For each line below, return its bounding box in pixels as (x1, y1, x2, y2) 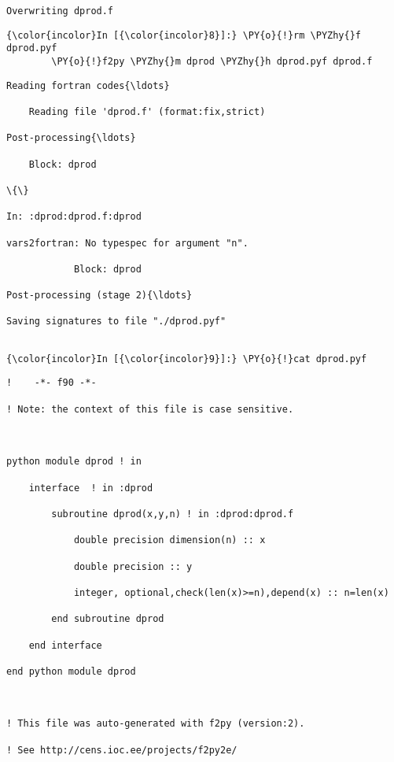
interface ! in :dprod (28, 482, 153, 494)
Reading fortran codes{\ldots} (6, 80, 170, 91)
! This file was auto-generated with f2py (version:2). (6, 718, 305, 730)
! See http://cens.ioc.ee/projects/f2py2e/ (6, 744, 238, 756)
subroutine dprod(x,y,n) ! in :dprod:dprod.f (51, 508, 294, 520)
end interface (28, 639, 102, 651)
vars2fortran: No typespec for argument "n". (6, 237, 249, 249)
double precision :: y (73, 560, 193, 572)
